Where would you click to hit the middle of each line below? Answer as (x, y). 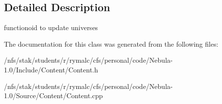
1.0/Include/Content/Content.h (51, 69)
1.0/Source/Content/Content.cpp (54, 95)
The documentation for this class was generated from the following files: (111, 43)
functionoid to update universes (51, 27)
